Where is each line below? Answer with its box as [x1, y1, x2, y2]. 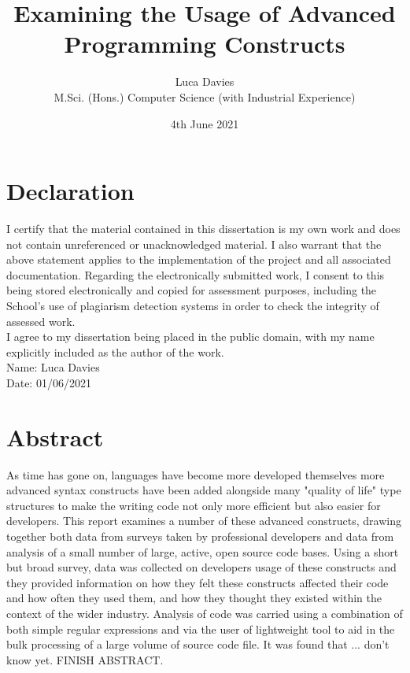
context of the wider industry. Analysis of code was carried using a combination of [6, 605, 403, 622]
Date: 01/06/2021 [6, 374, 91, 390]
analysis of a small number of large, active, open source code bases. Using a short [6, 543, 399, 560]
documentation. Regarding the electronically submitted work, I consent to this [6, 266, 385, 283]
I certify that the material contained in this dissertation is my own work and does [6, 220, 401, 237]
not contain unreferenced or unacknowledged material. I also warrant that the [6, 235, 382, 252]
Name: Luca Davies [6, 359, 100, 375]
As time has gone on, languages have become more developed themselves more [6, 466, 385, 483]
